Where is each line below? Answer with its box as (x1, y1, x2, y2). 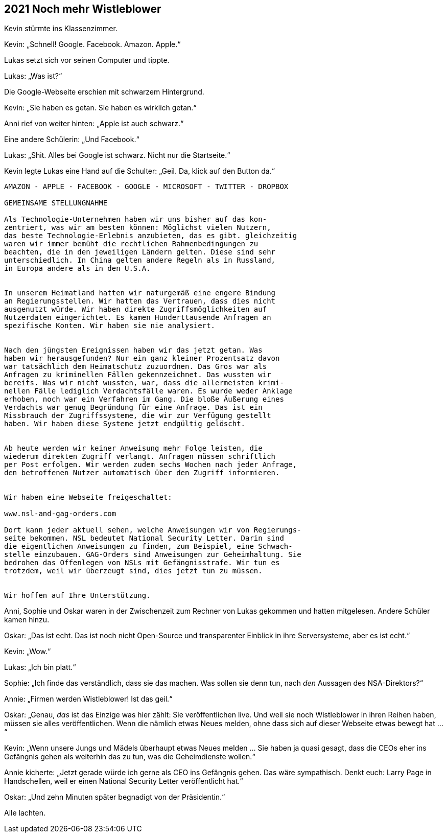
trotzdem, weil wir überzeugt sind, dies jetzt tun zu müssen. (4, 567, 263, 575)
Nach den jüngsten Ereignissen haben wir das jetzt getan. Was (4, 346, 263, 355)
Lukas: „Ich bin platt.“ (4, 663, 76, 672)
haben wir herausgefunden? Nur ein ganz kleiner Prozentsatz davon (4, 354, 280, 363)
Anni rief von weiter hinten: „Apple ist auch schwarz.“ (4, 119, 184, 128)
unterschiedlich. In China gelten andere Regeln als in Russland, (4, 256, 276, 265)
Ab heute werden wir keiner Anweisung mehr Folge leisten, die (4, 444, 263, 453)
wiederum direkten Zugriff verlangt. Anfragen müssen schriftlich (4, 452, 276, 461)
